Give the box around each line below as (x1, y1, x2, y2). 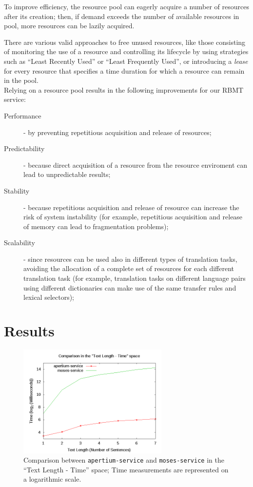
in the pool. (4, 75, 39, 85)
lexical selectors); (23, 292, 75, 302)
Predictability (4, 143, 45, 154)
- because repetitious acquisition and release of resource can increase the (23, 202, 239, 212)
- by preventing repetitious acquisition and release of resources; (23, 127, 212, 137)
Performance (4, 110, 41, 120)
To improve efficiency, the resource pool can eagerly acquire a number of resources (4, 1, 249, 11)
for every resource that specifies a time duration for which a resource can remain (4, 65, 245, 76)
